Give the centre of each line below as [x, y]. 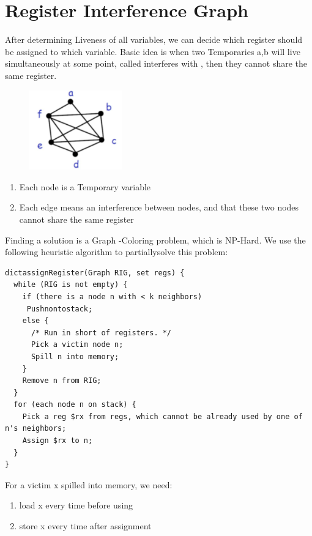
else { [35, 321]
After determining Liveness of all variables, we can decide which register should [154, 39]
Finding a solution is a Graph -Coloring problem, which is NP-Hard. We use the [155, 240]
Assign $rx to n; [58, 441]
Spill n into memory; [75, 356]
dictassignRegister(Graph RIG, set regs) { [95, 273]
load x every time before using [76, 505]
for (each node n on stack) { [75, 405]
